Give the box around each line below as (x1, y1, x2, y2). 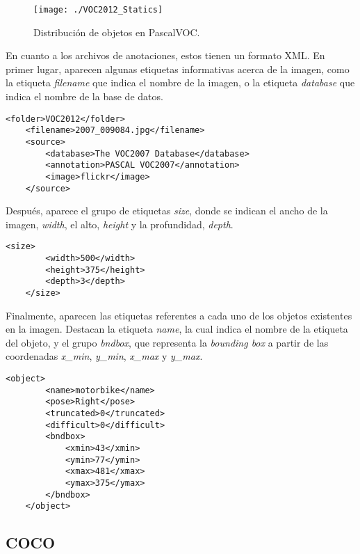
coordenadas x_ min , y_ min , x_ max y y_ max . (6, 349, 203, 363)
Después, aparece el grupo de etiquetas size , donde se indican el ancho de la (6, 203, 328, 218)
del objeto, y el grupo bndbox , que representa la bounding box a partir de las (6, 335, 329, 349)
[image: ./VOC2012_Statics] (33, 5, 163, 15)
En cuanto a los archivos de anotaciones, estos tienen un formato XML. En (6, 48, 325, 63)
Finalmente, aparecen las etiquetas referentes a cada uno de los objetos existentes (6, 308, 352, 322)
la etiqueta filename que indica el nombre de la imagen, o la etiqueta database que (6, 75, 355, 90)
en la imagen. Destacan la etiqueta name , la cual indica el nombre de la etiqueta (6, 322, 348, 336)
